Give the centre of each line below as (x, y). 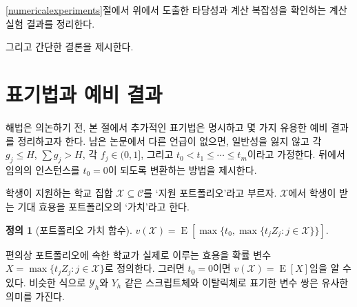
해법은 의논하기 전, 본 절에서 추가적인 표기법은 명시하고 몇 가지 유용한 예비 (167, 127)
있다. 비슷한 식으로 (46, 282)
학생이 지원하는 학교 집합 (59, 193)
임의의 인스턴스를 (43, 169)
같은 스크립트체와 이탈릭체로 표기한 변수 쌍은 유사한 (236, 282)
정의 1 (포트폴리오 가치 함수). (69, 229)
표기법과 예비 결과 (84, 93)
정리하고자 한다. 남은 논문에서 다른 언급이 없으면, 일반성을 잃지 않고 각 (170, 140)
